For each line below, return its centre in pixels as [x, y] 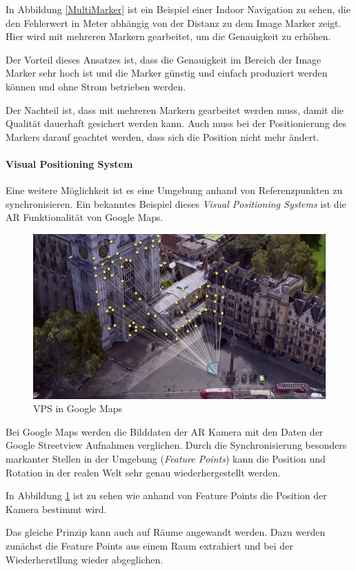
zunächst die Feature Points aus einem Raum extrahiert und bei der [149, 546]
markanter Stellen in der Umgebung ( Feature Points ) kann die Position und [166, 459]
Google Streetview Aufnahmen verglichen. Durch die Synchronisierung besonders [176, 445]
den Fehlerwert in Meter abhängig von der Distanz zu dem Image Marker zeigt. [174, 22]
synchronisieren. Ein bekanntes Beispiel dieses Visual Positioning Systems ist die [176, 203]
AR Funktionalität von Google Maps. [85, 217]
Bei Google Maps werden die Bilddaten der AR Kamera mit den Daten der [165, 431]
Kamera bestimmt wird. [56, 509]
